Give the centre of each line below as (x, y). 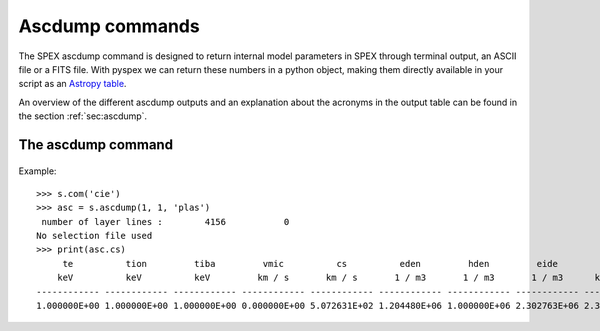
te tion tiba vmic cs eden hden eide (310, 263)
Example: (37, 171)
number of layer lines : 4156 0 (165, 221)
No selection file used (94, 236)
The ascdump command (96, 144)
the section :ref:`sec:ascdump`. (83, 116)
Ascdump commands (109, 26)
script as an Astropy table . (72, 84)
